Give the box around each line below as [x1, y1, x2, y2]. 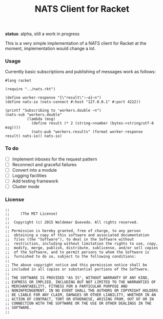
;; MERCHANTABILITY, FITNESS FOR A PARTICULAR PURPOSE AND [5, 284, 128, 289]
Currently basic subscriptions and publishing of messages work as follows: [5, 69, 156, 75]
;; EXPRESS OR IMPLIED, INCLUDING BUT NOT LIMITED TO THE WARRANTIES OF [5, 279, 156, 285]
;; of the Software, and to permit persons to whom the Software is [5, 250, 150, 255]
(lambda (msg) [26, 117, 56, 121]
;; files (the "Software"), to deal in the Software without [5, 237, 134, 242]
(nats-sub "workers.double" [5, 112, 62, 118]
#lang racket [5, 78, 32, 83]
